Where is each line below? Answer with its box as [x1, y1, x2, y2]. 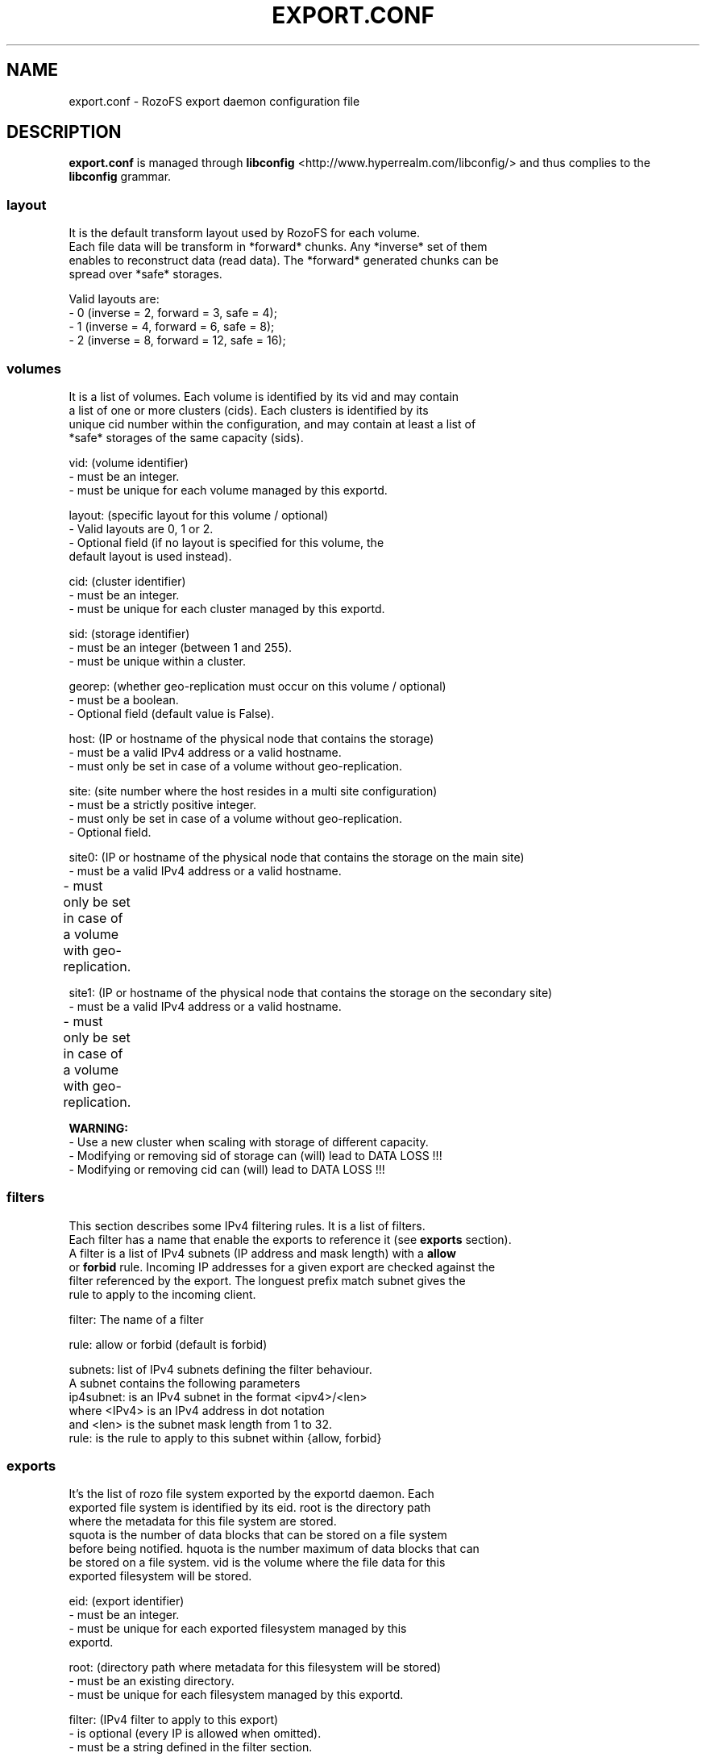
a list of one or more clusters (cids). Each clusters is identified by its [69, 403, 429, 417]
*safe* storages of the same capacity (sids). [69, 430, 304, 444]
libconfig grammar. [69, 169, 172, 184]
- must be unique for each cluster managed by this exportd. [69, 601, 385, 616]
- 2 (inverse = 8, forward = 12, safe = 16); [69, 333, 286, 348]
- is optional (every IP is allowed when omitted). [69, 1726, 322, 1741]
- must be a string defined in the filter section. [69, 1740, 313, 1755]
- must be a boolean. [69, 692, 179, 707]
